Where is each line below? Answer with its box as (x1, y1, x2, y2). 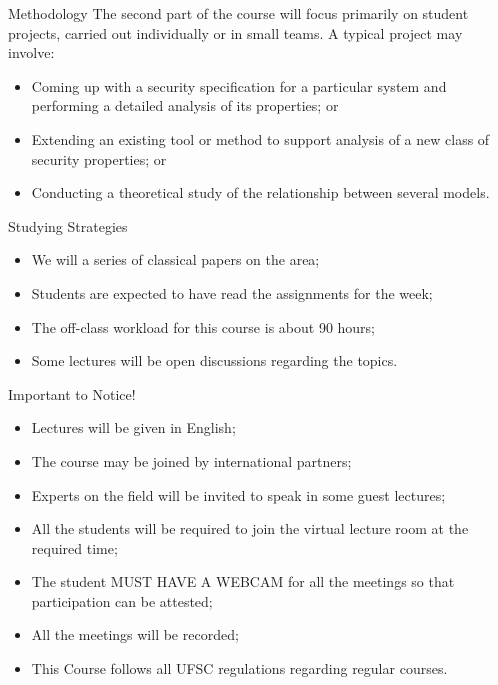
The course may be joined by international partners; (31, 450, 352, 471)
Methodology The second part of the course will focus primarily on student (8, 3, 469, 23)
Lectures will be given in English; (31, 417, 236, 438)
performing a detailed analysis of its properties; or (31, 95, 339, 116)
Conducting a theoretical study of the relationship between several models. (31, 182, 490, 203)
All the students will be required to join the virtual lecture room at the (31, 518, 469, 539)
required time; (31, 537, 118, 558)
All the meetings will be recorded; (31, 624, 239, 645)
